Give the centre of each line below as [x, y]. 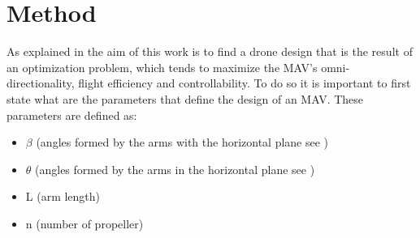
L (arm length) [63, 196]
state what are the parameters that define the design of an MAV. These [185, 98]
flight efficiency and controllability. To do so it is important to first [245, 83]
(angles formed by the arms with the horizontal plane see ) [182, 142]
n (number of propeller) [84, 223]
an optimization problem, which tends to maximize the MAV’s [162, 67]
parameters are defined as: [72, 115]
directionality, [41, 83]
